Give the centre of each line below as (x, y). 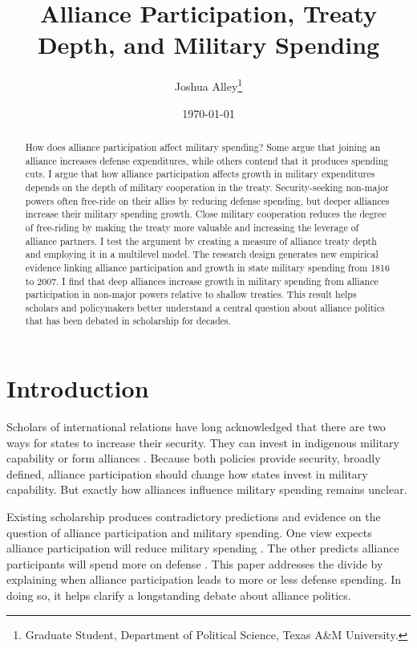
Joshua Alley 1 (208, 85)
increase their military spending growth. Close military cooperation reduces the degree (206, 214)
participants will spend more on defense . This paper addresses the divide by (195, 563)
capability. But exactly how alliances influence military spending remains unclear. (207, 489)
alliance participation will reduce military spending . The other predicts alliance (203, 548)
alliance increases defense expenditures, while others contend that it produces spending (207, 160)
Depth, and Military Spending (208, 45)
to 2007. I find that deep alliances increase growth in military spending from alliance (202, 281)
